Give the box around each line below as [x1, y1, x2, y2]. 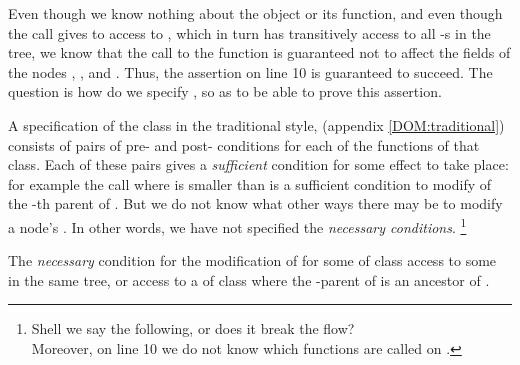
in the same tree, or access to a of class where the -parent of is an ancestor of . [8, 269, 490, 290]
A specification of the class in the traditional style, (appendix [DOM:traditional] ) [8, 114, 505, 135]
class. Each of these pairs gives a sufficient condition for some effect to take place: [8, 154, 509, 175]
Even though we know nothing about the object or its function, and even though [8, 3, 503, 23]
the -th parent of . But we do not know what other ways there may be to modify [8, 193, 503, 214]
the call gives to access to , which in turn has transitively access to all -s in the [8, 22, 491, 43]
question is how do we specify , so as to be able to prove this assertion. [8, 81, 442, 102]
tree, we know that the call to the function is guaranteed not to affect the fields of [8, 42, 511, 63]
